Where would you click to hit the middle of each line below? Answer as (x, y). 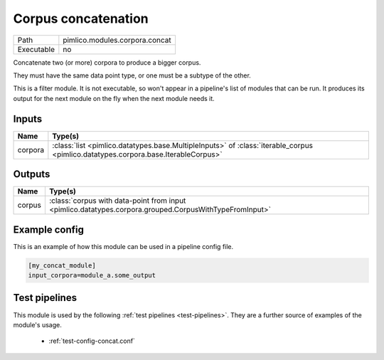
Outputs (32, 174)
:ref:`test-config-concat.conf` (92, 341)
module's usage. (37, 324)
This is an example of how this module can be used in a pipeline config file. (123, 246)
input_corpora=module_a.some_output (92, 275)
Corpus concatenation (81, 18)
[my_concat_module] (62, 265)
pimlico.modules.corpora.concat (117, 40)
